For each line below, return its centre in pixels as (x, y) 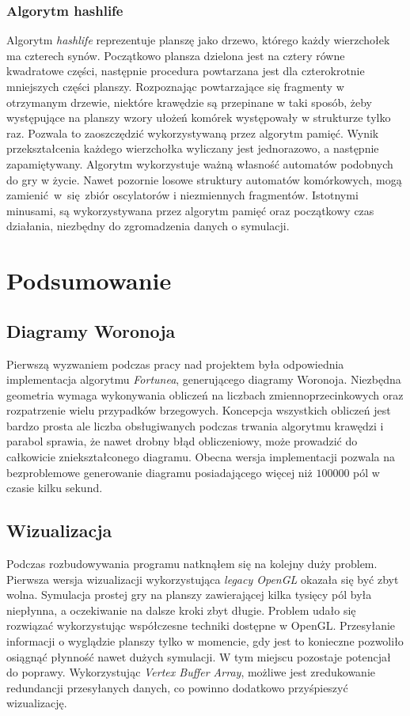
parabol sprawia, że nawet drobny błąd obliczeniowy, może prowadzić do (182, 441)
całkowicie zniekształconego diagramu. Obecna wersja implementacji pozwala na (201, 457)
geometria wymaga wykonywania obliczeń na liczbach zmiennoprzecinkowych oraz (205, 394)
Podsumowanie (89, 280)
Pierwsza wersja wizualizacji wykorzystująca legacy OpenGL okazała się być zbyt (203, 579)
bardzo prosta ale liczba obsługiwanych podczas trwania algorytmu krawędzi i (195, 425)
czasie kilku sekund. (55, 488)
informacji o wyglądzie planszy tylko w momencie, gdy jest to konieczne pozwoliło (205, 641)
